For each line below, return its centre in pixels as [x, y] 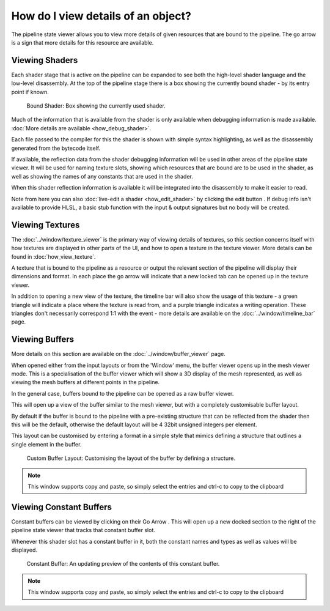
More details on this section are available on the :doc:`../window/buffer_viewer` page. [118, 354]
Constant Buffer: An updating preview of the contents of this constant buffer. [123, 564]
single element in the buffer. [46, 444]
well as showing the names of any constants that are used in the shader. [102, 176]
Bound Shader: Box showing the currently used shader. [96, 106]
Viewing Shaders [45, 60]
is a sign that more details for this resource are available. [82, 42]
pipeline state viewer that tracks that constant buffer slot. [83, 530]
